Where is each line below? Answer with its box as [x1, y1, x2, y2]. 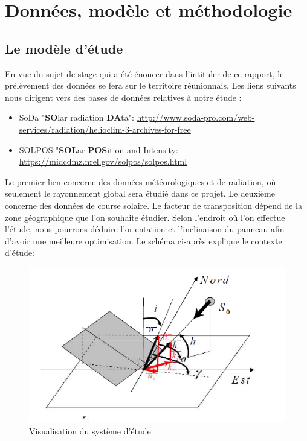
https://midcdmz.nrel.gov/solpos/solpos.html [19, 155, 187, 168]
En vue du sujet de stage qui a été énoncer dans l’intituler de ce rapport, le [5, 67, 284, 80]
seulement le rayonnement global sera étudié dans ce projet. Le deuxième [5, 187, 275, 200]
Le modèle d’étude [5, 39, 123, 57]
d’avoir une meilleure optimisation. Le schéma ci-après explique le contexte [5, 234, 282, 247]
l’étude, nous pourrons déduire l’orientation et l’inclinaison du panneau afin [5, 223, 285, 235]
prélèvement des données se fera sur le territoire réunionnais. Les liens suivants [5, 79, 296, 92]
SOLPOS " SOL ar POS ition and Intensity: [19, 143, 178, 156]
